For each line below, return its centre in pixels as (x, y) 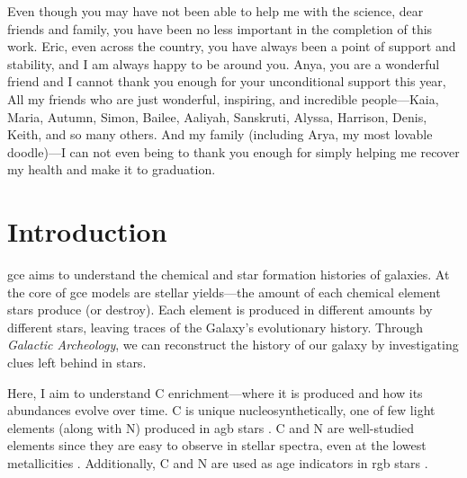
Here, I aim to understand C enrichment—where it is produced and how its (215, 392)
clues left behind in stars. (77, 363)
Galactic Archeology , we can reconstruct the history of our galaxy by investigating (233, 345)
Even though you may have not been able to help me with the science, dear (216, 11)
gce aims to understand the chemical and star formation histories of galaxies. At (229, 274)
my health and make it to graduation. (112, 169)
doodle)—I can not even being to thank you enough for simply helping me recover (233, 151)
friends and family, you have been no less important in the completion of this (220, 28)
